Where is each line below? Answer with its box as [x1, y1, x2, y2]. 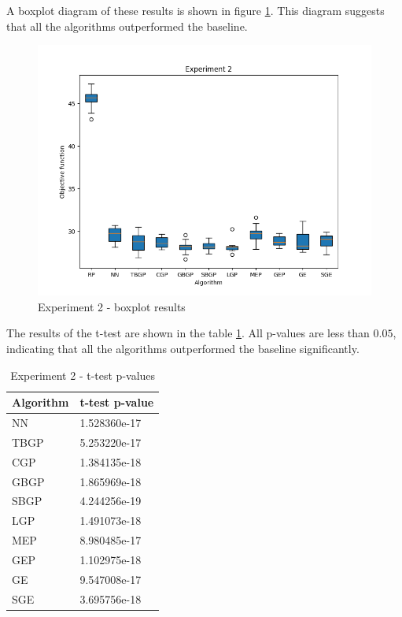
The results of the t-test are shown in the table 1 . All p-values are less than [6, 325, 370, 341]
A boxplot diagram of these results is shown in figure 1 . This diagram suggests [6, 2, 385, 18]
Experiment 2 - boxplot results [38, 298, 186, 314]
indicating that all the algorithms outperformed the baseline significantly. [6, 340, 360, 356]
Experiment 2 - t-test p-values [10, 366, 156, 383]
